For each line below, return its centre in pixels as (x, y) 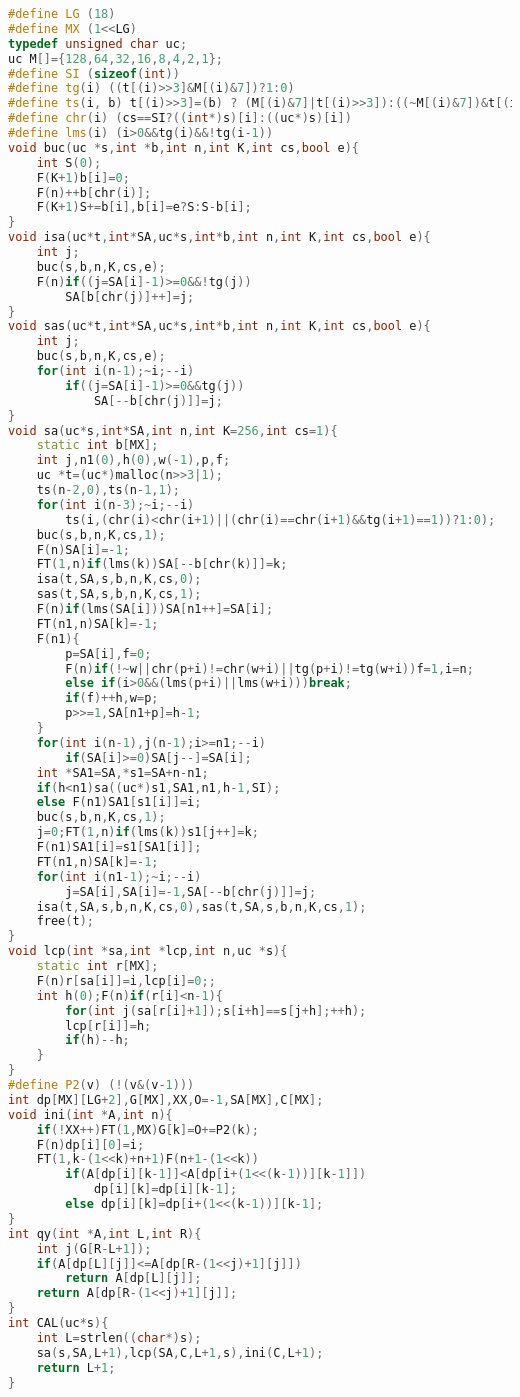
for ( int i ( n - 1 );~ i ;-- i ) (115, 371)
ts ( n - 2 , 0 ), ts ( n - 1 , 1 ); (108, 490)
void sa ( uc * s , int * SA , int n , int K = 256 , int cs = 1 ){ (173, 430)
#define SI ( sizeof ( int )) (94, 73)
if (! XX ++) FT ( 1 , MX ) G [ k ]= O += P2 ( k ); (147, 1129)
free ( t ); (65, 921)
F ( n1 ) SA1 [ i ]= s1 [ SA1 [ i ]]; (119, 847)
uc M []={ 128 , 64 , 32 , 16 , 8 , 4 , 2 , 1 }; (115, 58)
